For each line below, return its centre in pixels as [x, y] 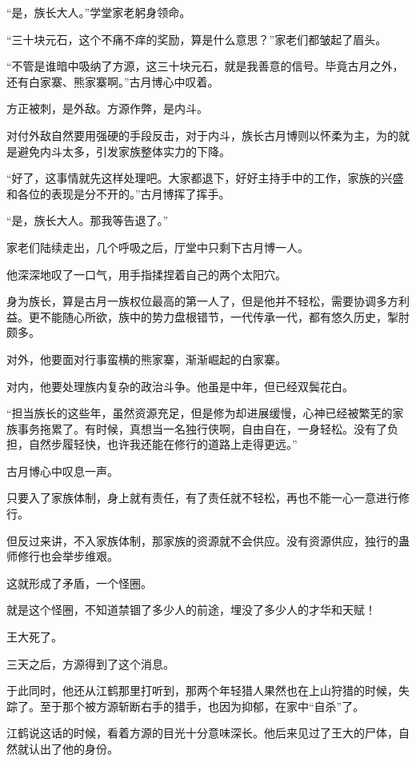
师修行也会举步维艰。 [62, 556]
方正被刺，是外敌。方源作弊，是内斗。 [107, 108]
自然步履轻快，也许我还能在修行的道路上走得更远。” [163, 444]
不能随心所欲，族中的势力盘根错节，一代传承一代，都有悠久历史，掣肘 [224, 316]
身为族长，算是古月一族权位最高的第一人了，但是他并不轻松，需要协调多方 [202, 301]
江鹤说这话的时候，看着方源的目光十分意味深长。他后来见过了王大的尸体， [202, 733]
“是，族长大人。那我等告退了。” [88, 220]
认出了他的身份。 [73, 748]
